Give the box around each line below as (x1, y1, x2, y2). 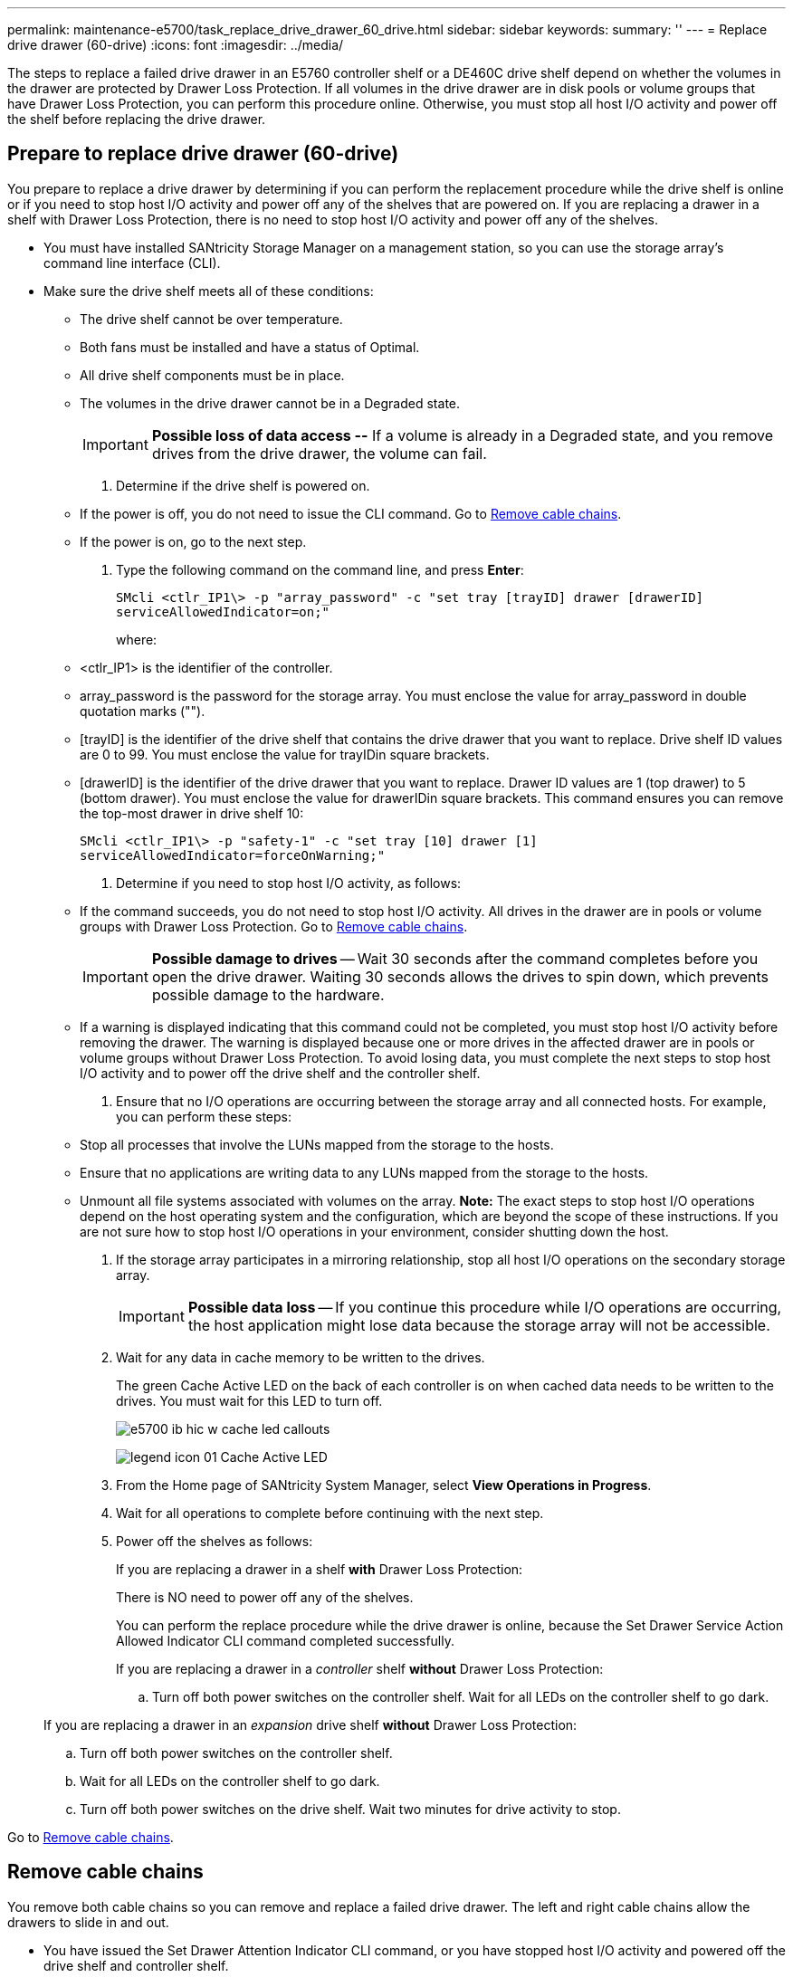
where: (116, 631, 158, 647)
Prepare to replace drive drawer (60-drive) (7, 142, 399, 166)
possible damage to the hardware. (151, 985, 385, 1004)
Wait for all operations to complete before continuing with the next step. (116, 1504, 544, 1521)
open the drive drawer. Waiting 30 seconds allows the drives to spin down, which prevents (151, 967, 769, 986)
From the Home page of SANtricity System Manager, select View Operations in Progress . (116, 1476, 652, 1493)
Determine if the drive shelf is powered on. (116, 477, 370, 493)
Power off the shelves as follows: (116, 1533, 313, 1549)
